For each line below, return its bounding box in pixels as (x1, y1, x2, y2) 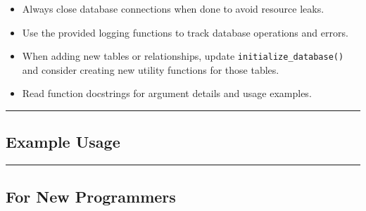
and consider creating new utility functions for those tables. (22, 62, 279, 77)
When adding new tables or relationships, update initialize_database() (22, 49, 344, 63)
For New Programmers (6, 185, 176, 207)
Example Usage (6, 131, 120, 153)
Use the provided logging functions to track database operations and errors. (22, 25, 348, 39)
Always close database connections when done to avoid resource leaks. (22, 1, 324, 15)
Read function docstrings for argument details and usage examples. (22, 86, 312, 101)
